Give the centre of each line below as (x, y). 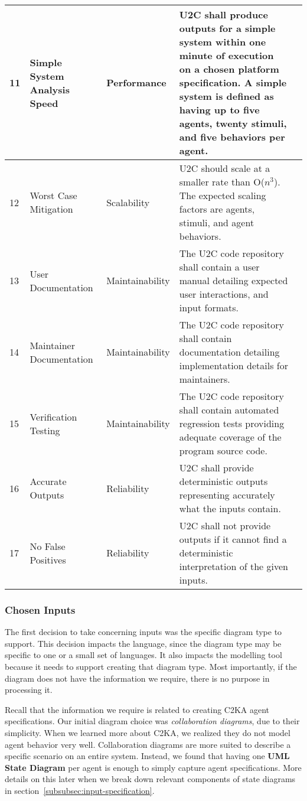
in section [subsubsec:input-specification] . (80, 790)
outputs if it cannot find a (233, 539)
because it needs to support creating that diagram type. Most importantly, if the (151, 666)
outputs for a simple (227, 28)
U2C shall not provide (225, 525)
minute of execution (226, 55)
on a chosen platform (229, 69)
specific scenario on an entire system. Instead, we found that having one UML (147, 756)
